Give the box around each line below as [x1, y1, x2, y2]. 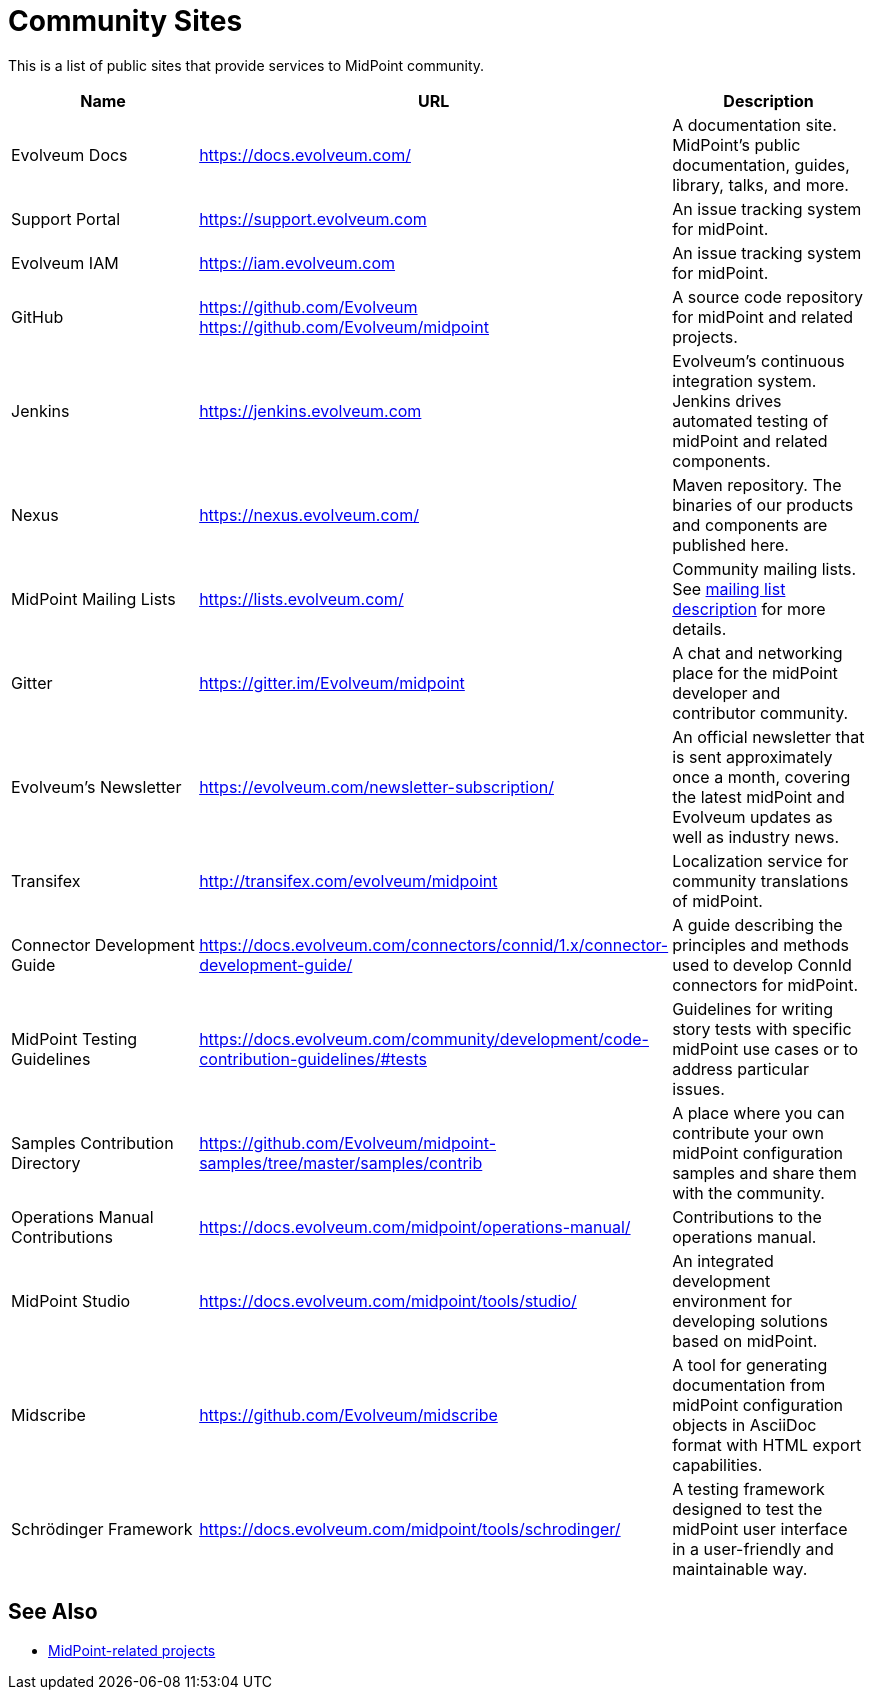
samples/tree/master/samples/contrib [199, 1152, 483, 1173]
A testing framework [672, 1478, 825, 1499]
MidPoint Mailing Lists [11, 588, 176, 609]
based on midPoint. [672, 1330, 818, 1351]
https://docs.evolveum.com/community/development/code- [199, 1028, 649, 1049]
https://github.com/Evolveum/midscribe [199, 1404, 498, 1425]
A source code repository [672, 286, 864, 307]
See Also [8, 1599, 98, 1625]
